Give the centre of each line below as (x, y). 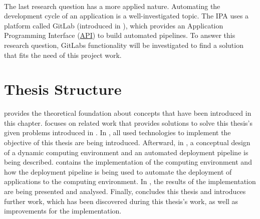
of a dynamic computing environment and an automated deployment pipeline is (126, 152)
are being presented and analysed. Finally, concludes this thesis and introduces (125, 191)
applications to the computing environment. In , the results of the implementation (130, 181)
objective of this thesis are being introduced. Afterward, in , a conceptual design (127, 142)
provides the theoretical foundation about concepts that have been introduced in (128, 113)
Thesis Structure (63, 89)
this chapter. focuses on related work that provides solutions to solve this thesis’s (128, 122)
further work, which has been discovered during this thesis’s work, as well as (121, 201)
